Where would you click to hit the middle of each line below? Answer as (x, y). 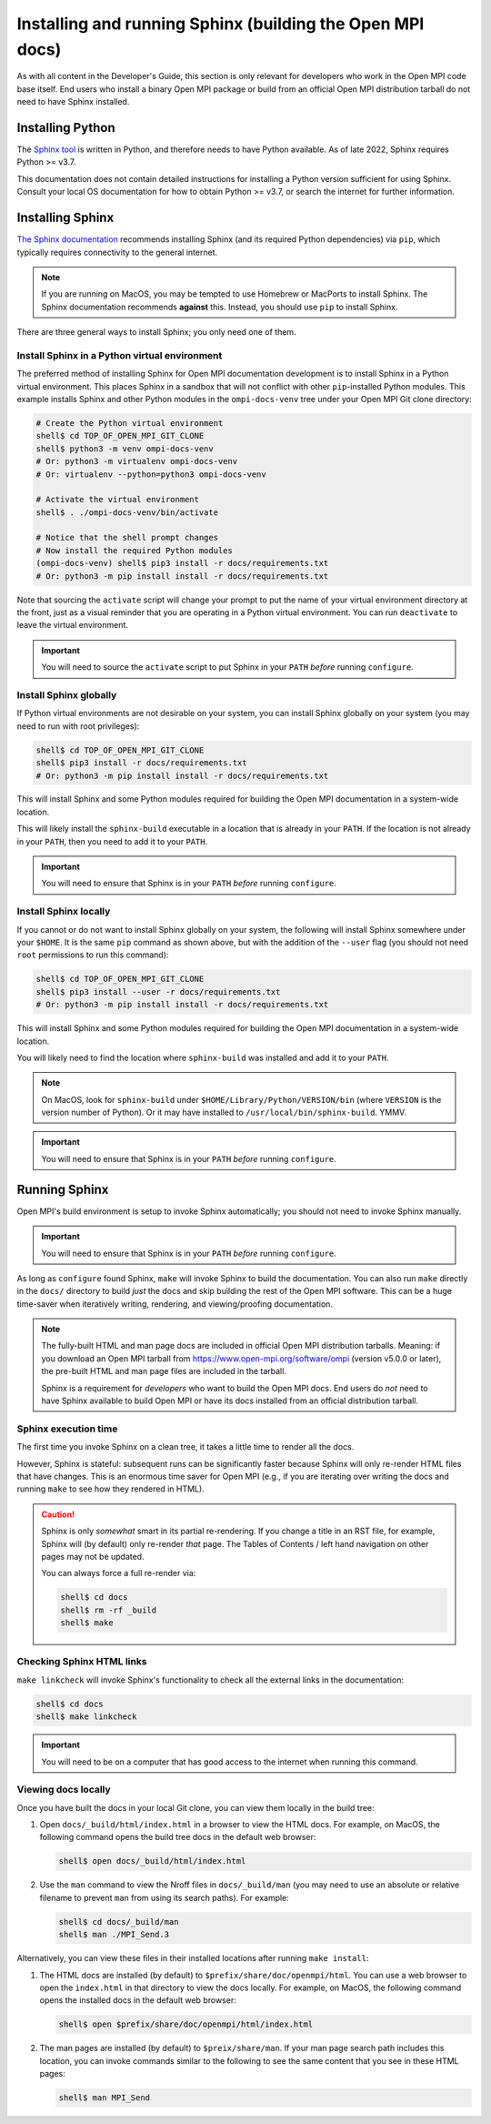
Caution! (58, 1514)
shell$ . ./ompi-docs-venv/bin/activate (127, 512)
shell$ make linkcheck (86, 1717)
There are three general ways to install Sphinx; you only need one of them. (156, 332)
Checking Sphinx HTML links (82, 1662)
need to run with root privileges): (78, 726)
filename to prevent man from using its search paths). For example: (165, 1897)
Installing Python (66, 127)
